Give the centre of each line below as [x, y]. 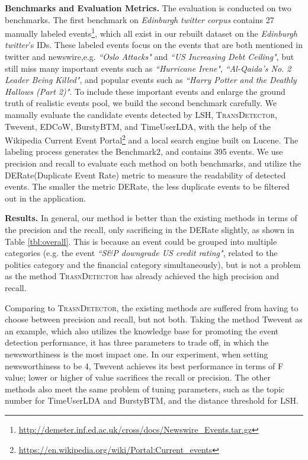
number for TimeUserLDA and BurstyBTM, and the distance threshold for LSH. [152, 400]
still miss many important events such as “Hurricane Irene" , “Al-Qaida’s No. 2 [148, 68]
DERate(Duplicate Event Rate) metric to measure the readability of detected [145, 175]
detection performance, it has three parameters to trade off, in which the [137, 342]
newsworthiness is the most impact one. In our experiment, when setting [137, 354]
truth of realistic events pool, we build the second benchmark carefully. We [141, 103]
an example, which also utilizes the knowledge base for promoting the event [142, 330]
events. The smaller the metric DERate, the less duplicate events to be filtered [147, 186]
